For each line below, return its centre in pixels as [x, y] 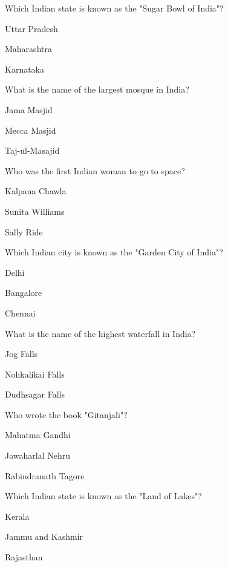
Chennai [20, 313]
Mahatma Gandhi [38, 435]
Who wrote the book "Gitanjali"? [66, 414]
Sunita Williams [35, 211]
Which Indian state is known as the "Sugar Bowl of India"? [114, 8]
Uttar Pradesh [31, 28]
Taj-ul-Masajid [32, 150]
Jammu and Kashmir [44, 536]
